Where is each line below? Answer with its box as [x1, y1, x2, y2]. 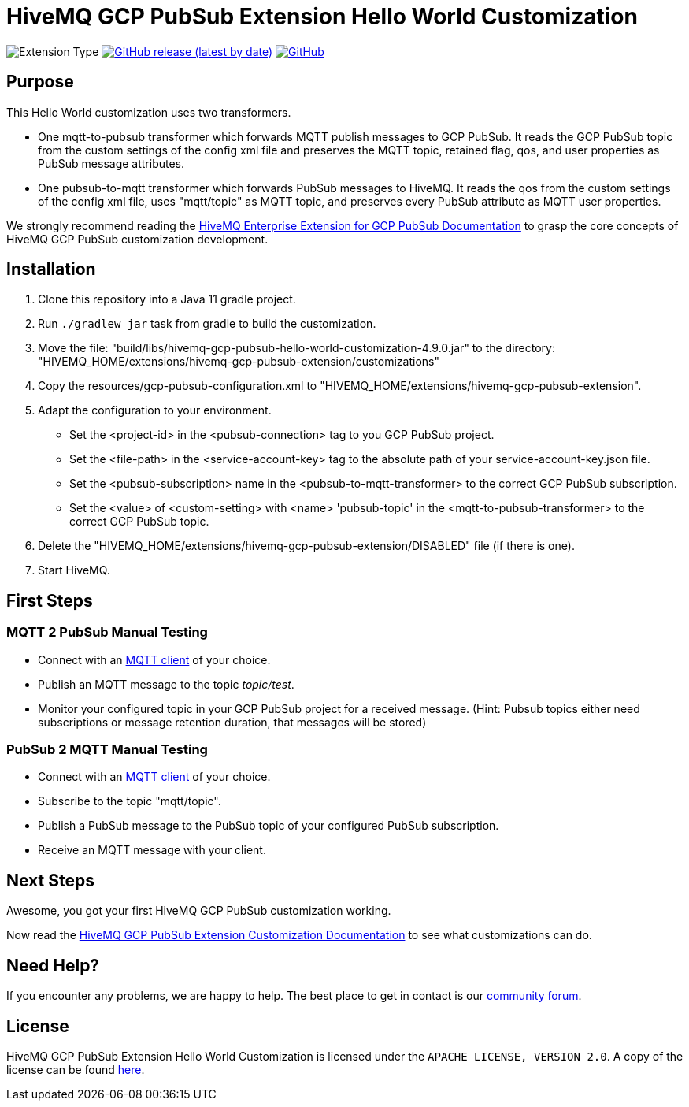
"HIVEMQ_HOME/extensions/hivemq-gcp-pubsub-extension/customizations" [38, 355, 439, 369]
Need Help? [6, 955, 100, 975]
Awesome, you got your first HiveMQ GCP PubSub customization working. [6, 904, 391, 918]
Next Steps [6, 870, 94, 890]
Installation [6, 259, 96, 280]
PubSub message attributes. [38, 156, 185, 170]
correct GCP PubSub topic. [69, 514, 209, 529]
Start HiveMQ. [38, 563, 110, 578]
